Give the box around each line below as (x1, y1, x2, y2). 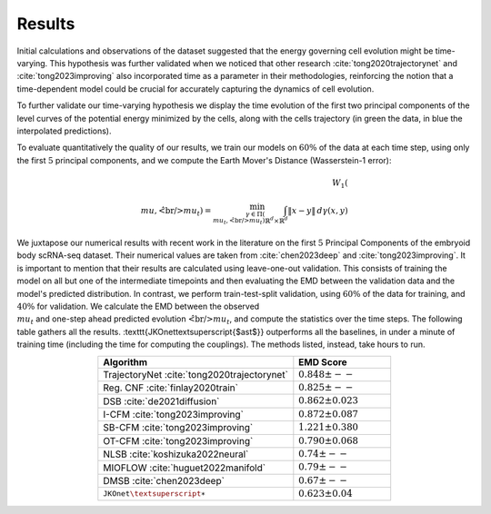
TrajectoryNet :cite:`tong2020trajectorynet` (103, 368, 288, 381)
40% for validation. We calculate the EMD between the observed (16, 301, 260, 312)
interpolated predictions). (16, 125, 112, 136)
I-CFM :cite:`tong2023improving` (103, 408, 245, 420)
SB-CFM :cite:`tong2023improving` (103, 421, 254, 434)
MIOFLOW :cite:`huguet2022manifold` (103, 461, 266, 474)
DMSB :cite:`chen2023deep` (103, 474, 225, 487)
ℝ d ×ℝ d (265, 215, 288, 226)
